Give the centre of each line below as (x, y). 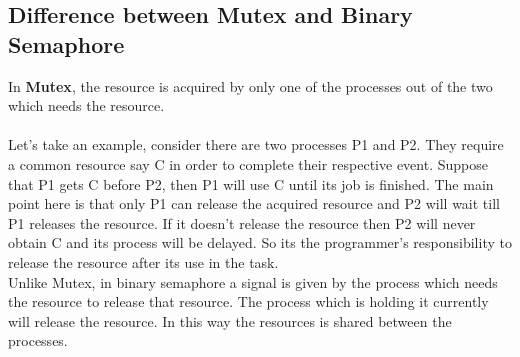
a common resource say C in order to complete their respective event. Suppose (248, 163)
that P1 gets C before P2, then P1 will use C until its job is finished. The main (251, 183)
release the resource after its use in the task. (143, 261)
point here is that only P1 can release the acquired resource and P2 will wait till (254, 203)
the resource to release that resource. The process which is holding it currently (248, 301)
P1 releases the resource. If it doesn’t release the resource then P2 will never (242, 222)
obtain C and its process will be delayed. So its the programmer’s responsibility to (260, 242)
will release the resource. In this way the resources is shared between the (230, 320)
